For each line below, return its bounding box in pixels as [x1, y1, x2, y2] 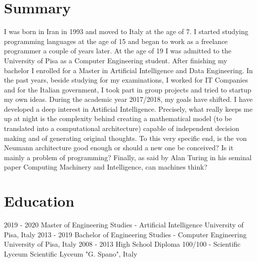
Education [4, 191, 75, 211]
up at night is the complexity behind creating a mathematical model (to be [4, 113, 232, 124]
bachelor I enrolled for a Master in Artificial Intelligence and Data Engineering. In [4, 65, 253, 75]
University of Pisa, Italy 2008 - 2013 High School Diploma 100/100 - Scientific [4, 239, 241, 249]
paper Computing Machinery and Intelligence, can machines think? [4, 162, 208, 172]
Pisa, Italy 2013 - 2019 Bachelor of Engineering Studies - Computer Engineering [4, 229, 247, 239]
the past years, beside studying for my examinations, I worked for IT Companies [4, 75, 248, 85]
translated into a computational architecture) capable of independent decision [4, 123, 239, 133]
